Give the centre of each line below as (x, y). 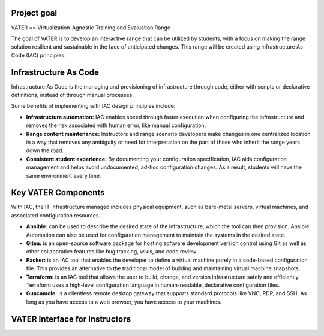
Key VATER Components (58, 193)
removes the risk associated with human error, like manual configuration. (116, 125)
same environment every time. (64, 175)
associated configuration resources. (56, 215)
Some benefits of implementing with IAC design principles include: (93, 106)
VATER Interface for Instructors (71, 319)
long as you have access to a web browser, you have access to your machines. (124, 302)
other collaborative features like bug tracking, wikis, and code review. (112, 252)
